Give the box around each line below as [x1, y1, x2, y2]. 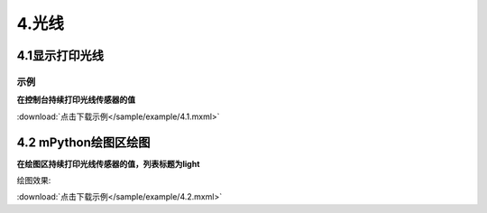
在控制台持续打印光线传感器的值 [16, 95, 135, 106]
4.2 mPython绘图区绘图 [16, 134, 151, 150]
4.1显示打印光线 [16, 48, 104, 63]
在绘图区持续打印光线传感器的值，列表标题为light [16, 158, 200, 169]
